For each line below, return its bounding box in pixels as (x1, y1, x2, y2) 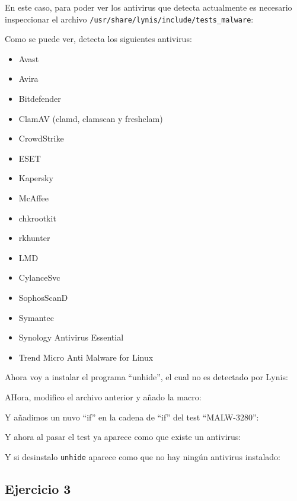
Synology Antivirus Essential (18, 331, 124, 343)
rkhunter (18, 232, 50, 244)
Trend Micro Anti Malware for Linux (18, 351, 154, 363)
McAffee (18, 192, 49, 204)
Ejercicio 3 (5, 479, 71, 497)
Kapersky (18, 172, 53, 184)
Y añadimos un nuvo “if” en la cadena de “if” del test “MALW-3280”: (5, 410, 259, 423)
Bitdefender (18, 92, 61, 105)
